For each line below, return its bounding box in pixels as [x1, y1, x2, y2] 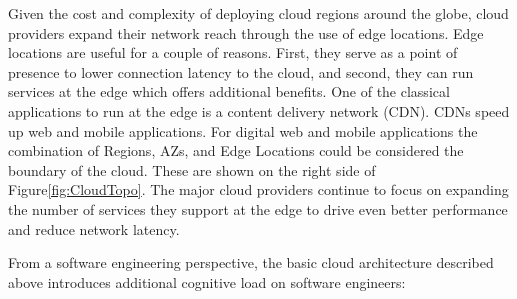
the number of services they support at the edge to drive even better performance [8, 198, 508, 219]
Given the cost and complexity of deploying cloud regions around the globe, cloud [8, 3, 509, 23]
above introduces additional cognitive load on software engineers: [8, 271, 406, 292]
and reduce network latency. [8, 218, 180, 239]
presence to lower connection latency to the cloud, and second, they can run [8, 61, 474, 82]
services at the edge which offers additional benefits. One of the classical [8, 81, 450, 102]
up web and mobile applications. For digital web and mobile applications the [8, 120, 478, 141]
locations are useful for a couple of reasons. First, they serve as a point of [8, 42, 458, 63]
